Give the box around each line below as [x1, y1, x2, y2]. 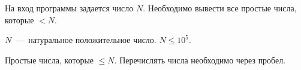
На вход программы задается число [5, 2, 134, 14]
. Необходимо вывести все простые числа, [143, 2, 297, 14]
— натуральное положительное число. [16, 34, 156, 46]
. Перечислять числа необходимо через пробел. [114, 53, 286, 66]
